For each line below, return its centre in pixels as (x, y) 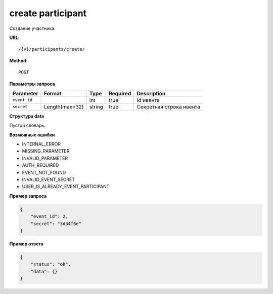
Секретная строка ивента (169, 106)
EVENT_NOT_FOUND (44, 172)
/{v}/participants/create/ (52, 49)
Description (151, 93)
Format (53, 93)
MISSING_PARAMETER (46, 151)
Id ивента (148, 100)
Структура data (27, 116)
